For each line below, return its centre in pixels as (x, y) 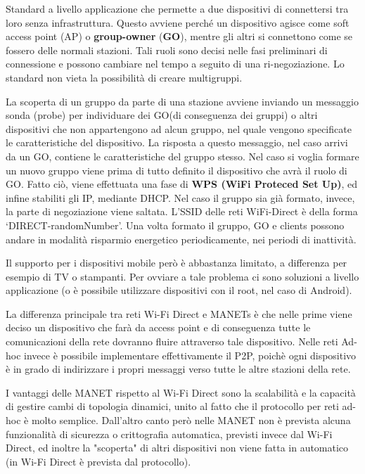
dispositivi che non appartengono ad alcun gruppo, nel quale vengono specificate (179, 128)
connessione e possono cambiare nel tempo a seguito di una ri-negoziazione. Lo (175, 64)
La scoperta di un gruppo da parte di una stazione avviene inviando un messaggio (182, 101)
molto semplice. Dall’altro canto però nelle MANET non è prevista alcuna (191, 420)
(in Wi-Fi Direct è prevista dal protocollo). (98, 461)
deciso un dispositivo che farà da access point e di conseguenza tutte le (158, 327)
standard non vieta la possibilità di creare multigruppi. (124, 77)
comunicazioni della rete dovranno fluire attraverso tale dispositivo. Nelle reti (172, 341)
